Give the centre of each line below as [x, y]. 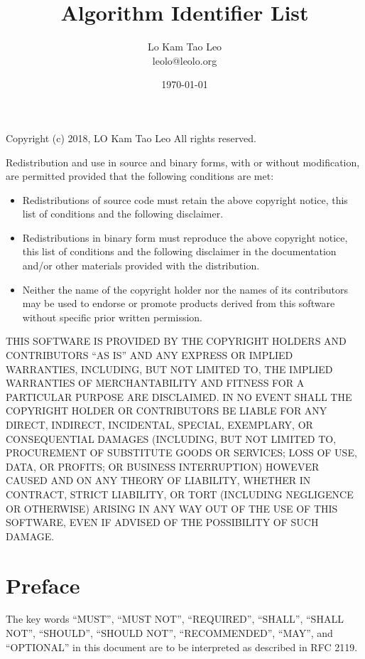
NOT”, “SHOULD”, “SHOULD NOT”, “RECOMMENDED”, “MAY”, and [169, 633]
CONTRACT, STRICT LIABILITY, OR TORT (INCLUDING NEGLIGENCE [180, 494]
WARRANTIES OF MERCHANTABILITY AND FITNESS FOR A [155, 383]
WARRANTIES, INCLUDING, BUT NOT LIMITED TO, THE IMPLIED [169, 369]
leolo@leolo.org [185, 60]
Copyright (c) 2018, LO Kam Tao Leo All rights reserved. [131, 138]
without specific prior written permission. [112, 317]
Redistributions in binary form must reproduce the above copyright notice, [185, 237]
